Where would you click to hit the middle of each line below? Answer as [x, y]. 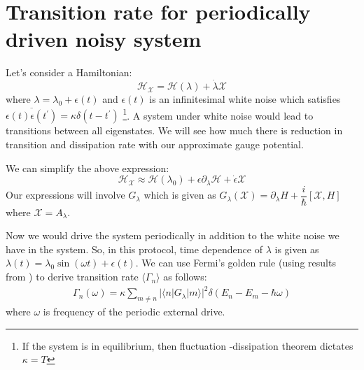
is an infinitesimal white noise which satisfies [245, 99]
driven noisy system [104, 39]
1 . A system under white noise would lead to [218, 114]
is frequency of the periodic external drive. [134, 311]
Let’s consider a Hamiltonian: [69, 72]
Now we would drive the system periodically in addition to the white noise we [173, 235]
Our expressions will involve [65, 195]
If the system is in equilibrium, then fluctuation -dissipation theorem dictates [188, 345]
